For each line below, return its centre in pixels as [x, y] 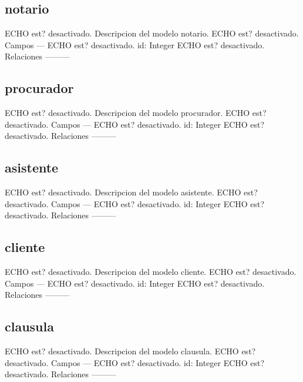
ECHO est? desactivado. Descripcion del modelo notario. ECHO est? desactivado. [152, 33]
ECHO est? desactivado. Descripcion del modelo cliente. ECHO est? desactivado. [151, 272]
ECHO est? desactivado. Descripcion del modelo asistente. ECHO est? [131, 192]
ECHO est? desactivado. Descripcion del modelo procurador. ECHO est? [136, 113]
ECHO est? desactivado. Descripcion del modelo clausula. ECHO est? [130, 351]
